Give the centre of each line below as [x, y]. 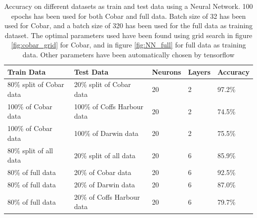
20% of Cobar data [103, 172]
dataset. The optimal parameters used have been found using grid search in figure [128, 35]
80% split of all [30, 150]
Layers [199, 71]
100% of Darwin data [106, 133]
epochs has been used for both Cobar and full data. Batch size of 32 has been [128, 16]
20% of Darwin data [105, 184]
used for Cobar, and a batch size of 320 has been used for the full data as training [128, 25]
